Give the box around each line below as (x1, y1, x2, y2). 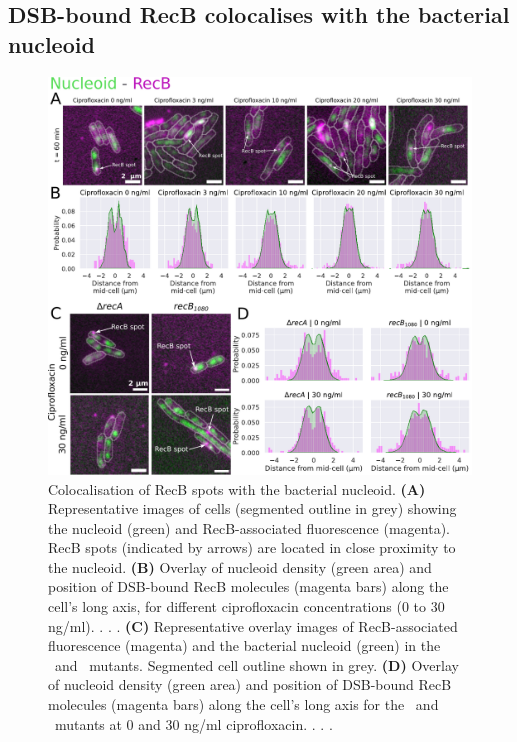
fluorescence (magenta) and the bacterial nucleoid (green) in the (48, 635, 441, 656)
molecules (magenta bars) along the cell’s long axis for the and (48, 694, 439, 715)
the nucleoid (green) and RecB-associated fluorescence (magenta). (48, 517, 450, 538)
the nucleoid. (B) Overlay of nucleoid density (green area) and (48, 556, 432, 577)
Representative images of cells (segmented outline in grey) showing (48, 498, 457, 519)
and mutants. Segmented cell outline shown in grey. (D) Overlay (54, 654, 459, 675)
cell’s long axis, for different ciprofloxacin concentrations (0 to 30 (48, 596, 445, 617)
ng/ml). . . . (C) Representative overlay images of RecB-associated (48, 615, 458, 636)
